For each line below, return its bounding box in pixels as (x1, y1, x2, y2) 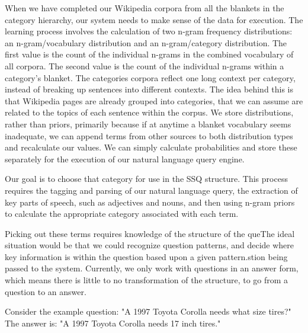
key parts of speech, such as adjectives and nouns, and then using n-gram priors (5, 196, 295, 208)
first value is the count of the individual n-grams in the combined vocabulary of (5, 48, 294, 60)
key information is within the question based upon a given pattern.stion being (5, 250, 288, 262)
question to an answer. (5, 285, 86, 297)
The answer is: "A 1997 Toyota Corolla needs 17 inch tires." (5, 316, 221, 329)
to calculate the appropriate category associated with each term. (5, 207, 239, 220)
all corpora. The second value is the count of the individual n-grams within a (5, 59, 284, 72)
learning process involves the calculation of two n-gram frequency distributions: (5, 25, 293, 37)
